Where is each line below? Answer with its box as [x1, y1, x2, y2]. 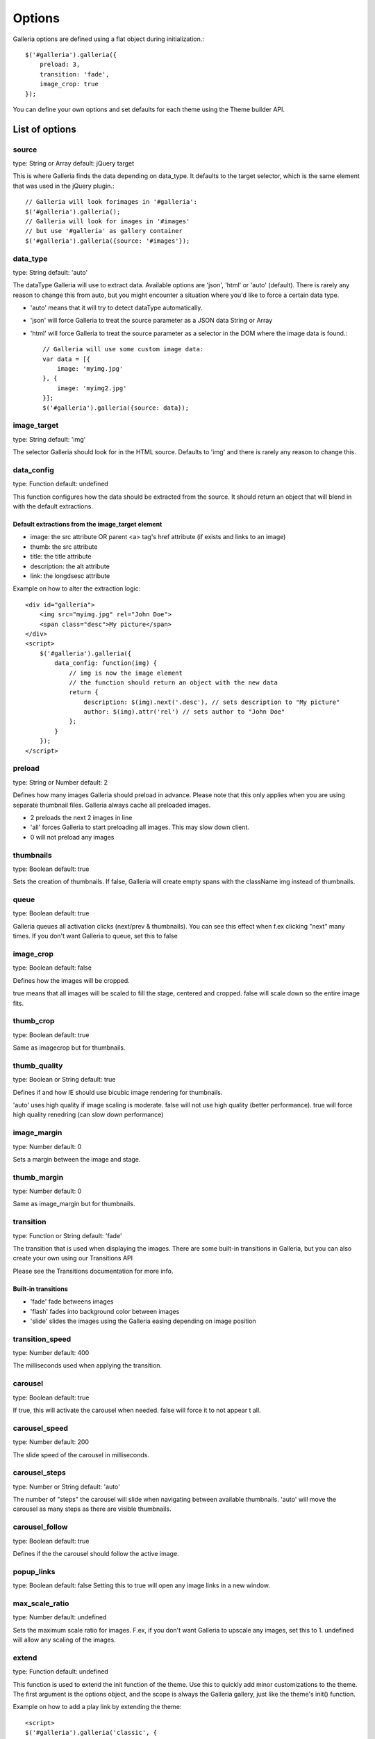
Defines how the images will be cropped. [12, 976, 130, 984]
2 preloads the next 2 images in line [30, 813, 133, 822]
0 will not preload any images [30, 833, 115, 841]
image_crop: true [39, 80, 99, 88]
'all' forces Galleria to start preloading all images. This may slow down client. [30, 823, 249, 831]
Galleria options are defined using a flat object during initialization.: [12, 35, 205, 43]
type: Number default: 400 [12, 1349, 90, 1357]
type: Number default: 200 [12, 1438, 90, 1446]
